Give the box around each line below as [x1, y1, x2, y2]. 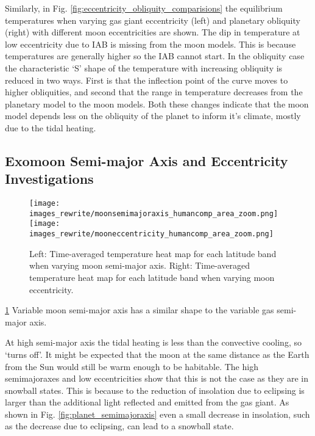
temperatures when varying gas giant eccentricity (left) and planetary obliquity [5, 13, 300, 26]
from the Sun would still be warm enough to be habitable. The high [5, 360, 258, 372]
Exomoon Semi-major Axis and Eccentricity [5, 151, 288, 170]
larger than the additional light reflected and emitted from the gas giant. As [5, 396, 289, 409]
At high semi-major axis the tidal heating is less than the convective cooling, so [5, 336, 302, 349]
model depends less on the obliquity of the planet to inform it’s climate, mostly [5, 109, 301, 122]
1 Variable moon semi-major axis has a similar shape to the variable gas [5, 303, 274, 316]
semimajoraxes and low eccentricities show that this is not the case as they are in [5, 372, 309, 385]
